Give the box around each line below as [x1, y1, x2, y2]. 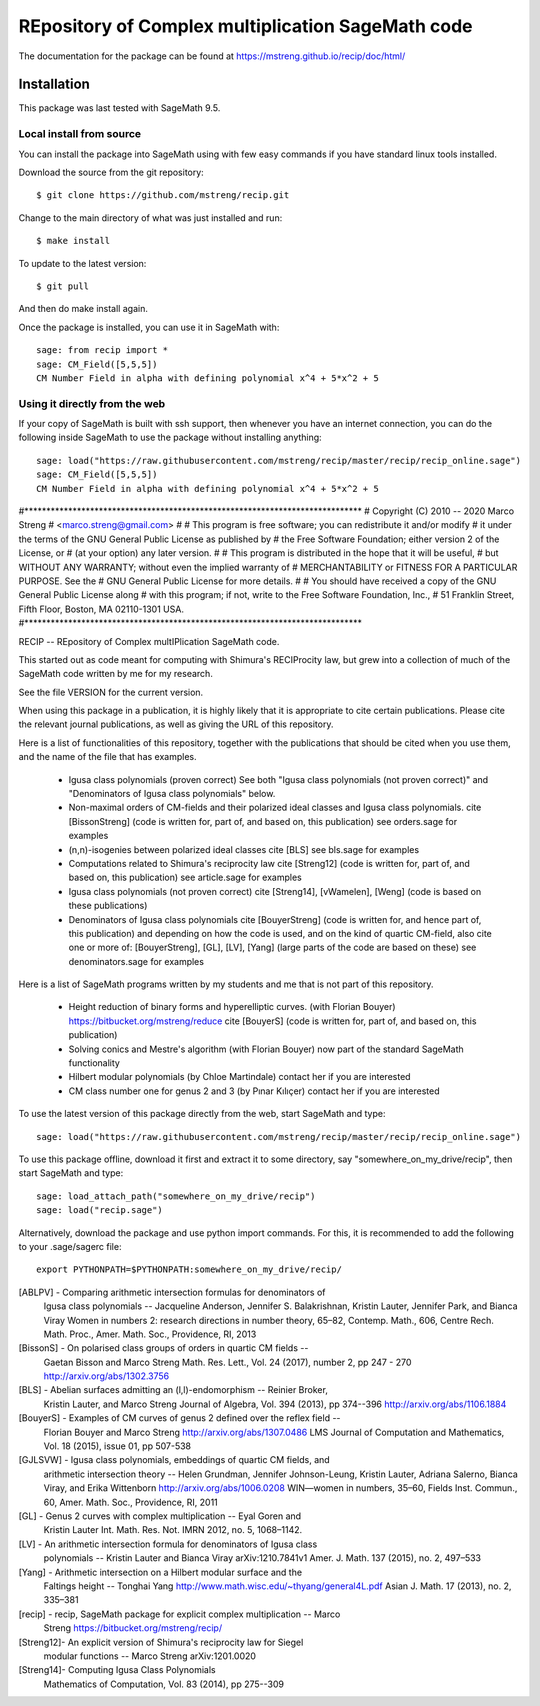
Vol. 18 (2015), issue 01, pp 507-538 [43, 1440, 192, 1452]
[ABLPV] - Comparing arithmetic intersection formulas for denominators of [18, 1286, 326, 1298]
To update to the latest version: [18, 257, 147, 269]
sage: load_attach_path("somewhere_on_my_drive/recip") [36, 1190, 316, 1202]
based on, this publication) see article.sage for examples [68, 871, 302, 884]
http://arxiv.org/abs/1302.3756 [43, 1370, 170, 1382]
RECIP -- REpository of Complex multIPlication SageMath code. [18, 635, 280, 647]
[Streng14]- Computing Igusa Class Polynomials [18, 1664, 217, 1676]
